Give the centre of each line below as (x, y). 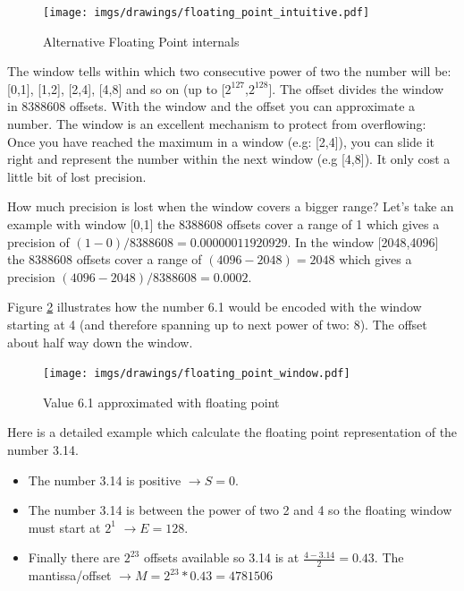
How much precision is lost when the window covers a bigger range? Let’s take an (231, 206)
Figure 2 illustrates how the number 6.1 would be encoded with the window (215, 307)
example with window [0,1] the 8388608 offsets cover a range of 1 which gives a (224, 224)
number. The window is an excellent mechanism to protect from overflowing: (217, 124)
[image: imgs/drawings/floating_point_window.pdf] (197, 374)
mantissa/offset (70, 575)
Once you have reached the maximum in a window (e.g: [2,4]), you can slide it (221, 141)
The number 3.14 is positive (105, 480)
